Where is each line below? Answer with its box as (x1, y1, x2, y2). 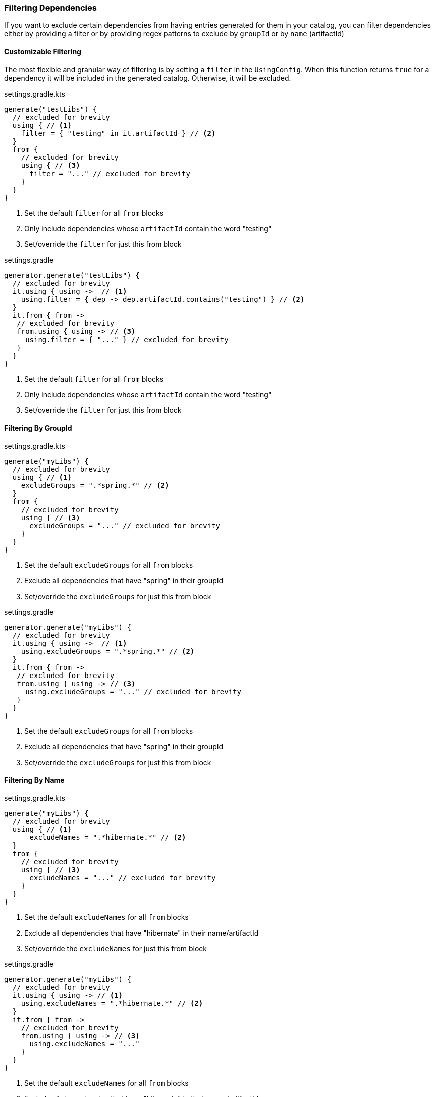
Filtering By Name (4, 776, 65, 785)
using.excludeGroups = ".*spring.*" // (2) (21, 647, 195, 655)
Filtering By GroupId (4, 424, 72, 433)
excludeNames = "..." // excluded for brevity (29, 874, 216, 882)
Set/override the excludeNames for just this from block (24, 944, 207, 953)
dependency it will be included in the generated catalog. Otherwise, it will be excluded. (4, 73, 291, 82)
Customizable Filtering (4, 47, 81, 56)
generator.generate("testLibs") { (4, 271, 140, 279)
